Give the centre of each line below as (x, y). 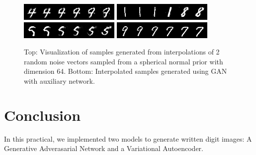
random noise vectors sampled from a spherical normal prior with (124, 61)
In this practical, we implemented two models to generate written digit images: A (128, 138)
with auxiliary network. (59, 80)
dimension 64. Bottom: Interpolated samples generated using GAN (126, 71)
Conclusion (43, 115)
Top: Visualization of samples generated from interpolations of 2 (122, 52)
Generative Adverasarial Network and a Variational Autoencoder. (104, 148)
